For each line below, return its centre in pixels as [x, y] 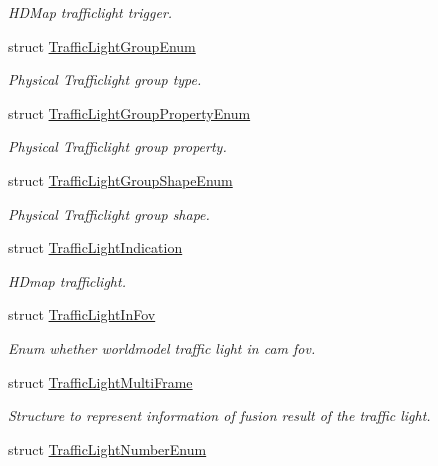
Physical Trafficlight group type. [105, 79]
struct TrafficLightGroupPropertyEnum [129, 112]
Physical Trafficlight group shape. [109, 213]
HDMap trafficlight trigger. [90, 12]
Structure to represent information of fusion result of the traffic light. [219, 415]
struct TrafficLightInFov [82, 314]
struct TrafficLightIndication [95, 247]
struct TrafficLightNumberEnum [107, 448]
